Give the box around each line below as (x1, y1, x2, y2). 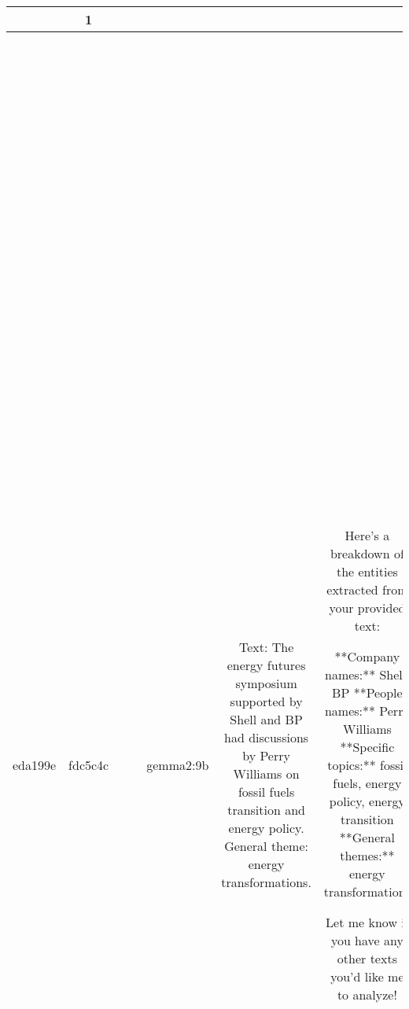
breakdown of (330, 543, 404, 562)
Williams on (233, 764, 300, 783)
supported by (230, 692, 303, 710)
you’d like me (330, 967, 404, 985)
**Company (334, 646, 400, 665)
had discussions (224, 728, 309, 746)
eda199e (13, 755, 57, 774)
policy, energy (329, 791, 405, 810)
